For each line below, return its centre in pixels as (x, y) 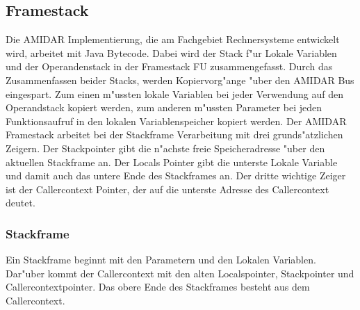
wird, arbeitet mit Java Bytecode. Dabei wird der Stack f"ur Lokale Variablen (171, 52)
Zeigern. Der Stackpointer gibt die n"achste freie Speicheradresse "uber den (165, 148)
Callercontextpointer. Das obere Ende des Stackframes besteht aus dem (158, 287)
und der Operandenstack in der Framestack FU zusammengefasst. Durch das (169, 66)
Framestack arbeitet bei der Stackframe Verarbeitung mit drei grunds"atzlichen (174, 134)
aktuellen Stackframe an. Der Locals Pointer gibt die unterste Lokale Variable (172, 162)
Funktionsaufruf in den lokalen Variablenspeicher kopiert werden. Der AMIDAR (176, 121)
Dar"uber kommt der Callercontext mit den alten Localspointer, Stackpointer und (180, 273)
